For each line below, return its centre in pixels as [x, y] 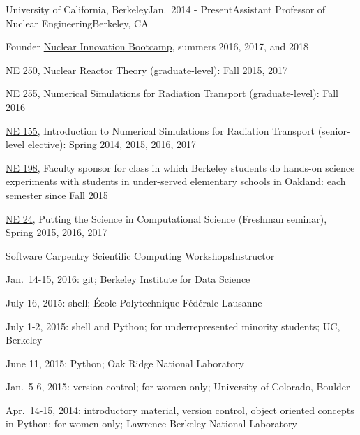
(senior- [334, 130]
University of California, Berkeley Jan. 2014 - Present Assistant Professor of [166, 9]
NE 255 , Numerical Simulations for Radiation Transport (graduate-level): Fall [172, 93]
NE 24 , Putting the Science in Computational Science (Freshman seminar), [166, 218]
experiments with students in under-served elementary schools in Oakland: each [176, 181]
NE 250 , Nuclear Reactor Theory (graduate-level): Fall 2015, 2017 [147, 69]
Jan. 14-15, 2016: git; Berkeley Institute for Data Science [128, 279]
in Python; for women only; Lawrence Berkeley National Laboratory [151, 423]
